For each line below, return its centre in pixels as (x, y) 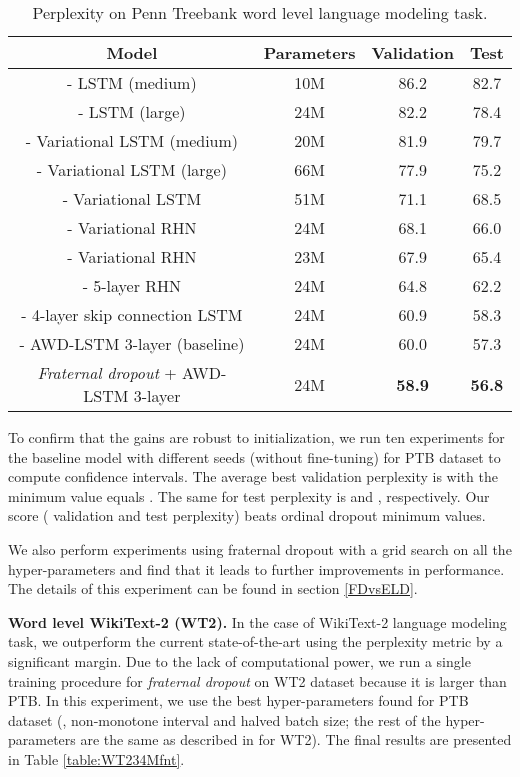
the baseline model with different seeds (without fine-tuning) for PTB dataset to (254, 456)
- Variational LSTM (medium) (132, 140)
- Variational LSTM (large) (131, 169)
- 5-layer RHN (132, 285)
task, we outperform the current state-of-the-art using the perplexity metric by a (255, 641)
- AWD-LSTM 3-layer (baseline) (132, 343)
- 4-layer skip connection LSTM (132, 314)
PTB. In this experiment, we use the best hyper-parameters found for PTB (238, 700)
